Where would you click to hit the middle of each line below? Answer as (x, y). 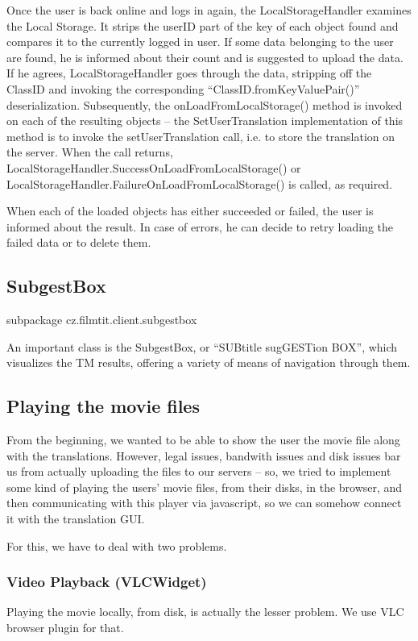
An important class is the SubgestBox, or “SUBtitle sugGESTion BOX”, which (202, 346)
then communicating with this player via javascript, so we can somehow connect (204, 503)
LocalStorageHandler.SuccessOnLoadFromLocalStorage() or (154, 167)
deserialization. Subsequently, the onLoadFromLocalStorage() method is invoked (205, 104)
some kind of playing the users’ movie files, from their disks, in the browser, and (205, 487)
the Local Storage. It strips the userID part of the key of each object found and (203, 25)
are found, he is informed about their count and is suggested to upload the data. (205, 57)
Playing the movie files (103, 406)
